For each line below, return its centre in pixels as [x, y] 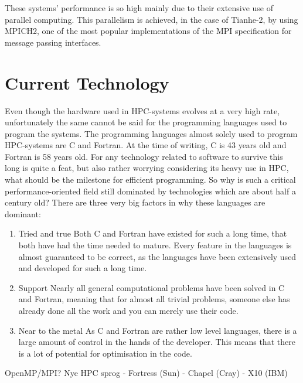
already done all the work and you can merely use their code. [128, 310]
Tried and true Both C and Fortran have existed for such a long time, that [153, 233]
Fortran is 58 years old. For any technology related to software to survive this [144, 156]
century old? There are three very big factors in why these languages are [135, 202]
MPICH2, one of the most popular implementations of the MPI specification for [148, 31]
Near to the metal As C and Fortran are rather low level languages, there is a [158, 330]
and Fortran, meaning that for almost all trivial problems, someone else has [154, 299]
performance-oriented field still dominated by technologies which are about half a [150, 191]
